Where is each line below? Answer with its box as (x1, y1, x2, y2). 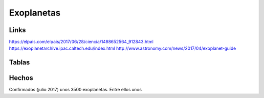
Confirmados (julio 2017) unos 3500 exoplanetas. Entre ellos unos (9, 87, 142, 93)
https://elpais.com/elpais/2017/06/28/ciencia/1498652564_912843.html (9, 39, 154, 45)
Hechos (9, 74, 34, 82)
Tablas (9, 59, 30, 67)
